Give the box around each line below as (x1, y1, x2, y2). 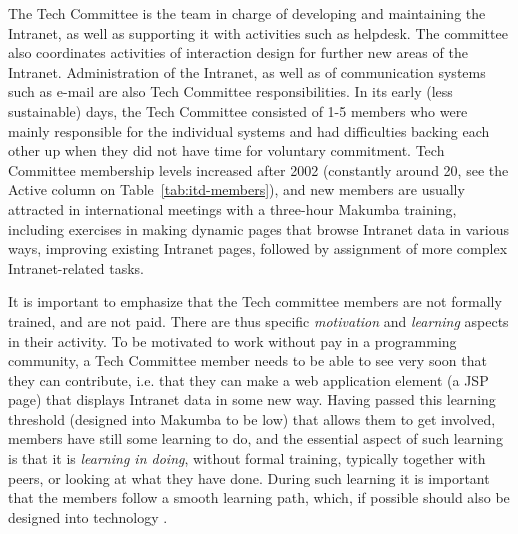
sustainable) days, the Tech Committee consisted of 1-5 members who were (8, 100, 468, 121)
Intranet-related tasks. (8, 257, 144, 278)
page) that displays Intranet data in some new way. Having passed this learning (8, 389, 496, 410)
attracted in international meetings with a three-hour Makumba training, (8, 198, 457, 219)
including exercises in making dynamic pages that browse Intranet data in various (8, 218, 510, 239)
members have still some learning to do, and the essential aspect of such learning (8, 428, 503, 449)
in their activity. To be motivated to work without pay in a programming (8, 330, 457, 351)
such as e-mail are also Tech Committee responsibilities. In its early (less (8, 81, 453, 102)
